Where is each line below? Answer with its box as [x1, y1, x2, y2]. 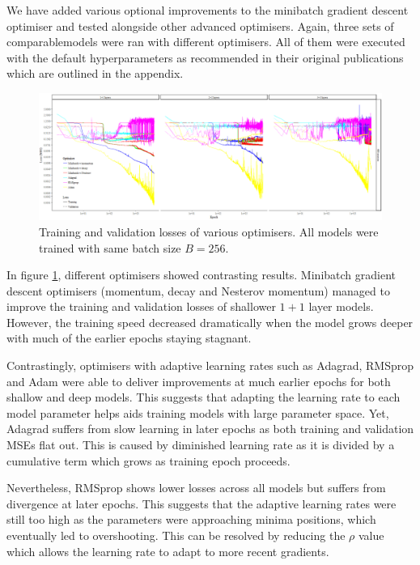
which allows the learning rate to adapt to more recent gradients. [6, 542, 329, 559]
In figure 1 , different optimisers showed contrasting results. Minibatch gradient [6, 266, 396, 283]
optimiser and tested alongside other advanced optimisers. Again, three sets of [6, 17, 394, 34]
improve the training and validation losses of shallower [6, 298, 276, 315]
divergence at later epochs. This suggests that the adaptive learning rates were [6, 495, 397, 512]
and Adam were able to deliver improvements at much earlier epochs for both [6, 372, 391, 389]
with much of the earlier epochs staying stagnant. [6, 329, 252, 346]
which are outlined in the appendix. [6, 65, 184, 82]
